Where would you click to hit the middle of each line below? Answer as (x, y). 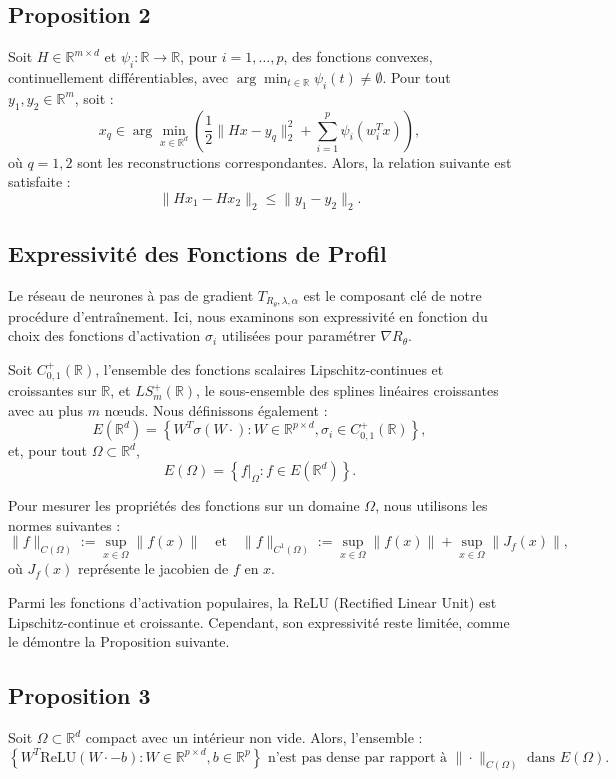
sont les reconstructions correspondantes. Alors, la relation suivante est (294, 161)
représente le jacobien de (153, 568)
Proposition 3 (79, 695)
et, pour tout (48, 450)
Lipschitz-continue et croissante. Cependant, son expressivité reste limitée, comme (259, 621)
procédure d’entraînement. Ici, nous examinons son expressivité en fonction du (248, 315)
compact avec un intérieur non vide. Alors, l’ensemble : (254, 737)
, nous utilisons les (431, 505)
